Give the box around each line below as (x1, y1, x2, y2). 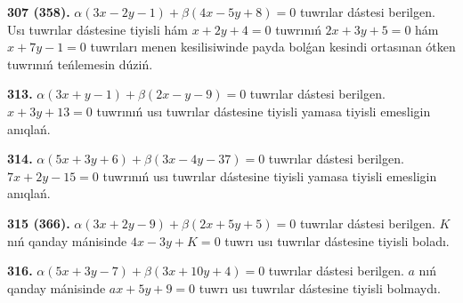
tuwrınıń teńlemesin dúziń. (7, 54, 153, 73)
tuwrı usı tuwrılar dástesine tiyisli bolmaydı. (199, 278, 441, 297)
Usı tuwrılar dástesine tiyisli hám (7, 20, 188, 38)
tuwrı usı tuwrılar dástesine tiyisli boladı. (224, 231, 450, 250)
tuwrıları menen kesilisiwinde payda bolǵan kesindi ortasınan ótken (90, 37, 456, 56)
